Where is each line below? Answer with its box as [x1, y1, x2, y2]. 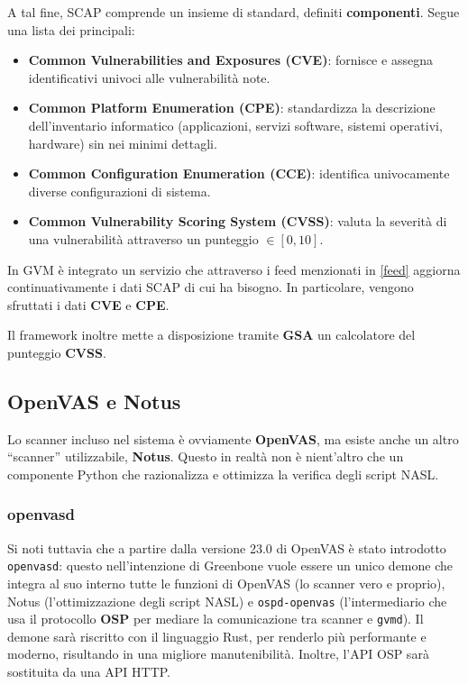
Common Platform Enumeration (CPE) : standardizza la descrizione [28, 98, 436, 117]
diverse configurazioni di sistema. [28, 181, 211, 200]
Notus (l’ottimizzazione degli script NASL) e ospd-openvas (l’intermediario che [7, 591, 447, 610]
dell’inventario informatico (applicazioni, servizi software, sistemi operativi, [28, 115, 443, 134]
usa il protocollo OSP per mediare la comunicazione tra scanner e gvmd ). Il [7, 609, 424, 628]
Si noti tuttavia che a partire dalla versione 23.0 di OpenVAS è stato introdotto [7, 538, 446, 557]
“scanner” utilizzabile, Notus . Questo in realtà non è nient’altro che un [7, 447, 404, 466]
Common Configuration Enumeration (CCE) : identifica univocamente [28, 164, 450, 183]
